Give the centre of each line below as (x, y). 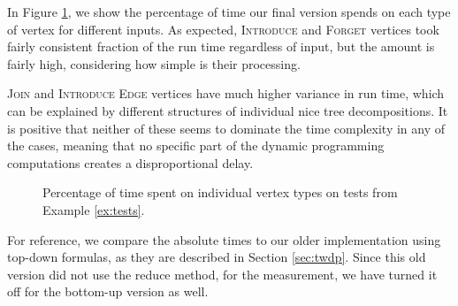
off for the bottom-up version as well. (108, 291)
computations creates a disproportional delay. (130, 162)
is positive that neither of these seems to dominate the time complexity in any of (226, 128)
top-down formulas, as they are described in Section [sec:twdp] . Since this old (217, 257)
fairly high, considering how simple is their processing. (154, 63)
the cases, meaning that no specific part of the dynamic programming (196, 145)
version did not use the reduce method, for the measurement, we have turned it (222, 274)
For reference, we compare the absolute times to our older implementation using (224, 239)
